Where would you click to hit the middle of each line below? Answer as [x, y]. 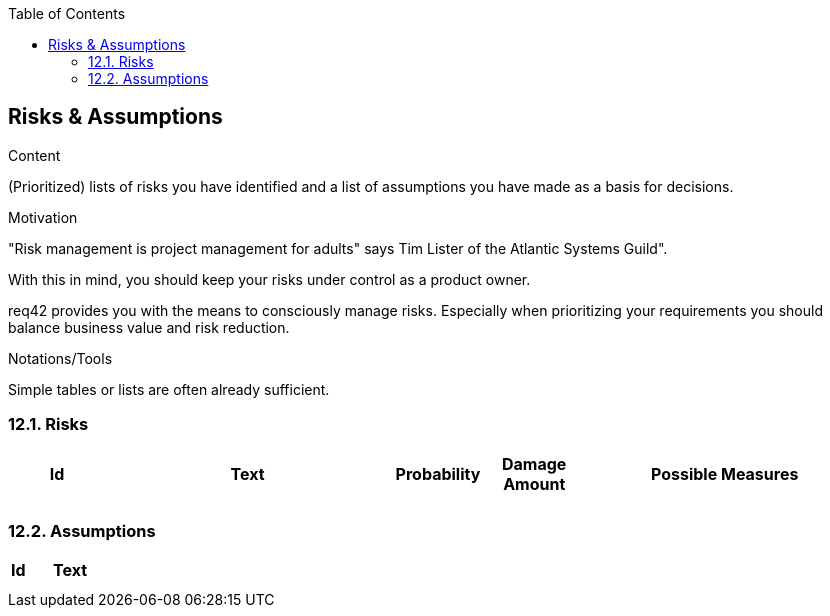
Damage [534, 463]
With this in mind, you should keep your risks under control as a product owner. [269, 279]
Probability [438, 473]
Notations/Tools [60, 358]
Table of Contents [67, 13]
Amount [534, 483]
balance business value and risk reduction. [149, 327]
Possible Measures [724, 473]
